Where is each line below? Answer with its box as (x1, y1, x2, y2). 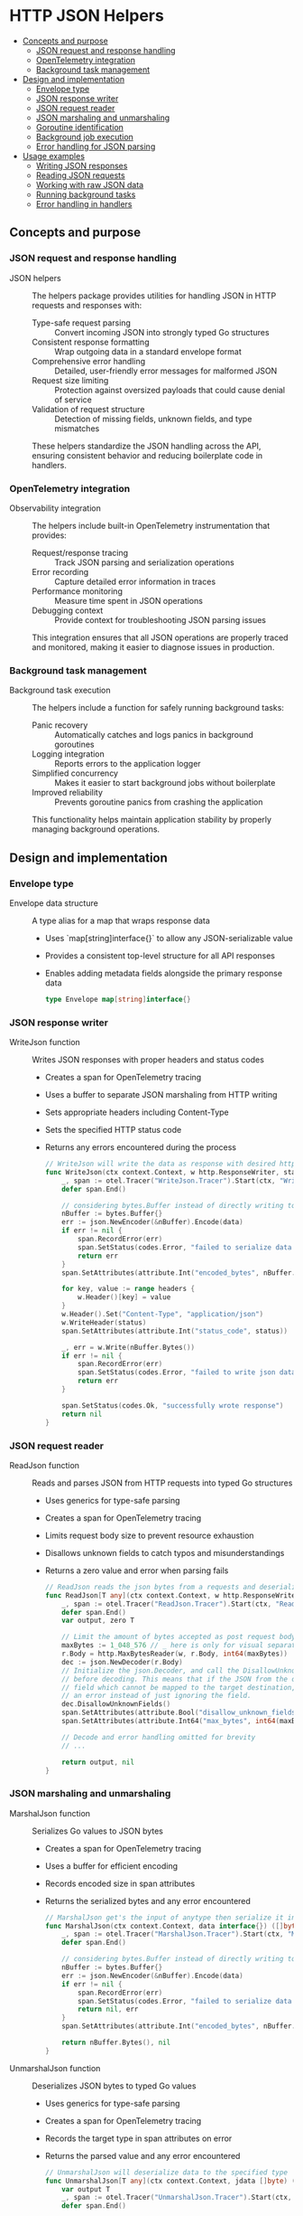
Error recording (32, 566, 88, 577)
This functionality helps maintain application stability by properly (32, 815, 272, 825)
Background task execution (9, 684, 111, 696)
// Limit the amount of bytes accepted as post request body (61, 1633, 296, 1642)
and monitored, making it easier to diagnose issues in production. (32, 641, 275, 652)
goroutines (54, 739, 95, 750)
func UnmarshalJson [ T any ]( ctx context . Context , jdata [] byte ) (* (44, 2176, 300, 2185)
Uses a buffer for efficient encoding (44, 1860, 179, 1872)
